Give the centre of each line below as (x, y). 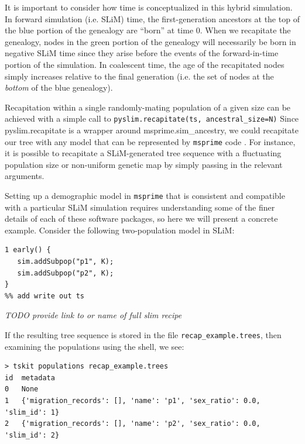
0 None (22, 389)
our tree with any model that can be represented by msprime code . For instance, (150, 141)
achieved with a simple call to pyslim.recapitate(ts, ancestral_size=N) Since (152, 118)
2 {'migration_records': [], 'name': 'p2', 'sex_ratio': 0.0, (133, 424)
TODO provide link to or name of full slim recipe (93, 315)
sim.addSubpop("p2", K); (66, 273)
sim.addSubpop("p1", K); (66, 262)
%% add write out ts (45, 296)
